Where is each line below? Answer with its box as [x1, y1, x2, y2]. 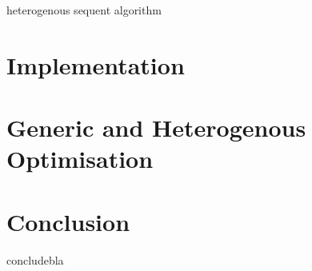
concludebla [6, 251, 64, 268]
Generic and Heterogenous [6, 111, 306, 144]
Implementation [6, 48, 185, 81]
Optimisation [6, 142, 154, 175]
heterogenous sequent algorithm [6, 2, 162, 18]
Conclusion [6, 205, 130, 237]
